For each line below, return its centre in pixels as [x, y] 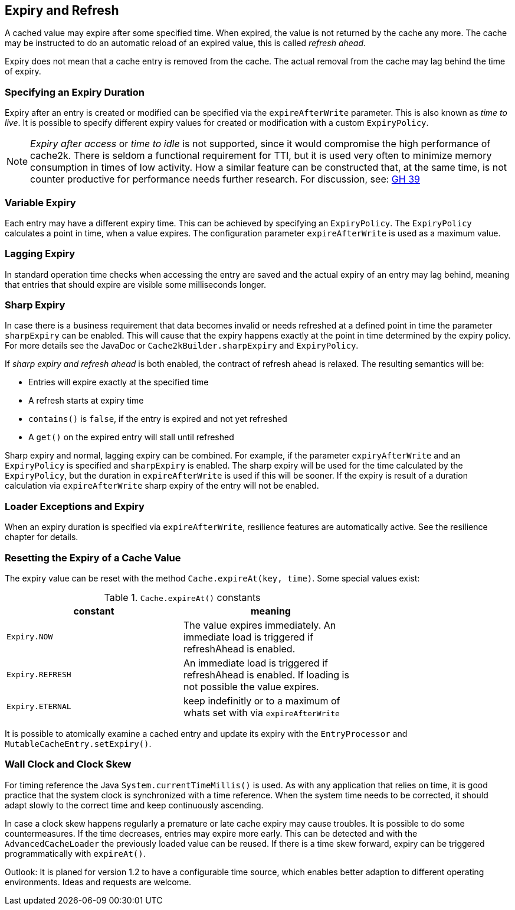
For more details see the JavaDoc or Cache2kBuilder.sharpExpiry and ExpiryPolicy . [182, 346]
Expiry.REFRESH [39, 675]
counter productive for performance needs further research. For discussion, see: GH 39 [225, 179]
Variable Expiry [40, 202]
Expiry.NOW [30, 637]
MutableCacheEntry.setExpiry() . [78, 743]
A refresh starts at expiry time [86, 401]
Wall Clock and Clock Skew [68, 764]
